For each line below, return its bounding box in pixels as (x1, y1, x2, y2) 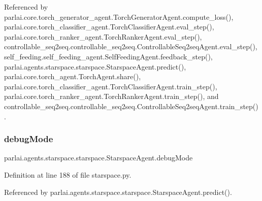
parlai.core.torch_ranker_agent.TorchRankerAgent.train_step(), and (4, 91, 219, 102)
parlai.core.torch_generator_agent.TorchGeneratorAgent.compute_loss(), (4, 11, 234, 22)
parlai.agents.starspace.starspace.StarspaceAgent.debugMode (4, 152, 193, 163)
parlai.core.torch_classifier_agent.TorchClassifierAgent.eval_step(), (4, 21, 214, 32)
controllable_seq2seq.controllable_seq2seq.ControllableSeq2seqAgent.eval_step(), (4, 41, 257, 52)
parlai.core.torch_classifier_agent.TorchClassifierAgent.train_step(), (4, 81, 217, 91)
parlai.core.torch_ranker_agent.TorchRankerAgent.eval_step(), (4, 31, 202, 42)
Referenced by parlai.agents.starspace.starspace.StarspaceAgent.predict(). (4, 186, 232, 197)
